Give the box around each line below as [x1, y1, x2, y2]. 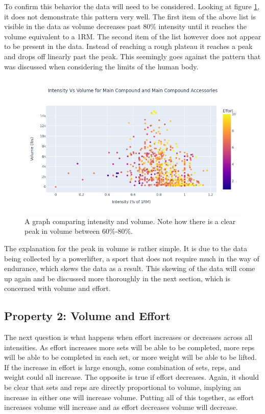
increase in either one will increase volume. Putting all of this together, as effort [4, 392, 254, 402]
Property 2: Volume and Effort [4, 308, 171, 324]
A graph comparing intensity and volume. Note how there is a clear [25, 215, 236, 226]
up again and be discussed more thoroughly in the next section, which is [4, 273, 231, 283]
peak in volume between [25, 226, 100, 236]
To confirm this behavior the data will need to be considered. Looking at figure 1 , [4, 1, 260, 11]
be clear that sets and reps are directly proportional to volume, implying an [4, 382, 242, 393]
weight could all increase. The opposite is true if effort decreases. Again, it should [4, 372, 259, 382]
